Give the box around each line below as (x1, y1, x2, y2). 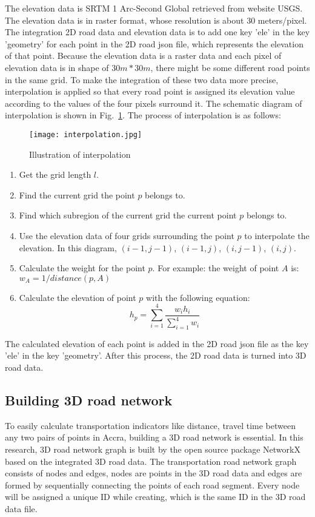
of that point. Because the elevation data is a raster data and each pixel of (5, 49, 282, 62)
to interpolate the (244, 229, 310, 242)
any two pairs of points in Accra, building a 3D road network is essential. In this (5, 431, 303, 444)
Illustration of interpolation (29, 147, 131, 160)
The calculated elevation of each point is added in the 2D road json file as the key (5, 337, 309, 350)
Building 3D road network (5, 391, 173, 410)
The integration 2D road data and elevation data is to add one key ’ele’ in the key (5, 25, 310, 38)
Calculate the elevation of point (19, 291, 136, 303)
